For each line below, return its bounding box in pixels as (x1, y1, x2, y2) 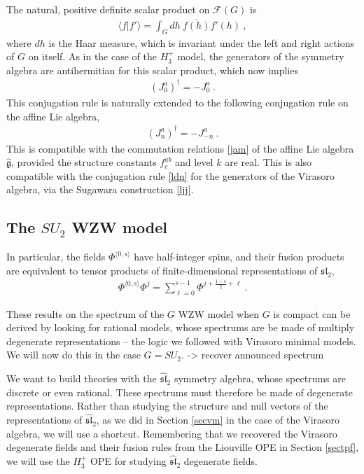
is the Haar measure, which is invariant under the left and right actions (48, 35, 354, 50)
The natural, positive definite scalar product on (6, 2, 210, 16)
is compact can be (273, 306, 351, 321)
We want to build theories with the (6, 371, 157, 386)
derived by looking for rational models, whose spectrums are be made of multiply (6, 320, 355, 335)
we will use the (6, 454, 70, 468)
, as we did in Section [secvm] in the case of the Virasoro (96, 412, 340, 427)
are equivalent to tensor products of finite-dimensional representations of (6, 263, 318, 277)
